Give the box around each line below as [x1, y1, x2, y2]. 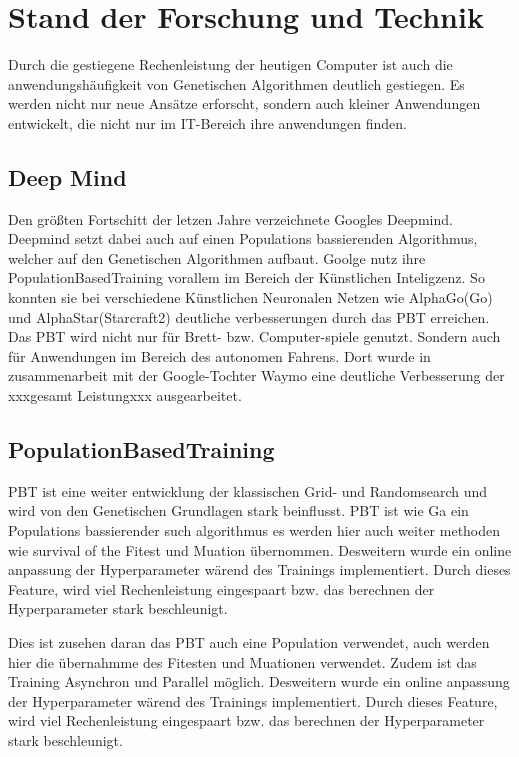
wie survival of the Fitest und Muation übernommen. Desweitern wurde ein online [8, 539, 512, 560]
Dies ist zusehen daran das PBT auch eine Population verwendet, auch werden [8, 632, 490, 652]
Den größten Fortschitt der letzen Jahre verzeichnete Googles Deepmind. [8, 208, 453, 229]
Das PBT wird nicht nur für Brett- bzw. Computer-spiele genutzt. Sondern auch [8, 326, 501, 347]
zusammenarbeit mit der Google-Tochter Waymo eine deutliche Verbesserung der [8, 365, 505, 386]
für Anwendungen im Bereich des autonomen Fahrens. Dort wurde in [8, 345, 431, 366]
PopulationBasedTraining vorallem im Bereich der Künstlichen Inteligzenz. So [8, 267, 485, 288]
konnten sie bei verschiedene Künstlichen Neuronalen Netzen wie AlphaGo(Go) [8, 287, 493, 308]
